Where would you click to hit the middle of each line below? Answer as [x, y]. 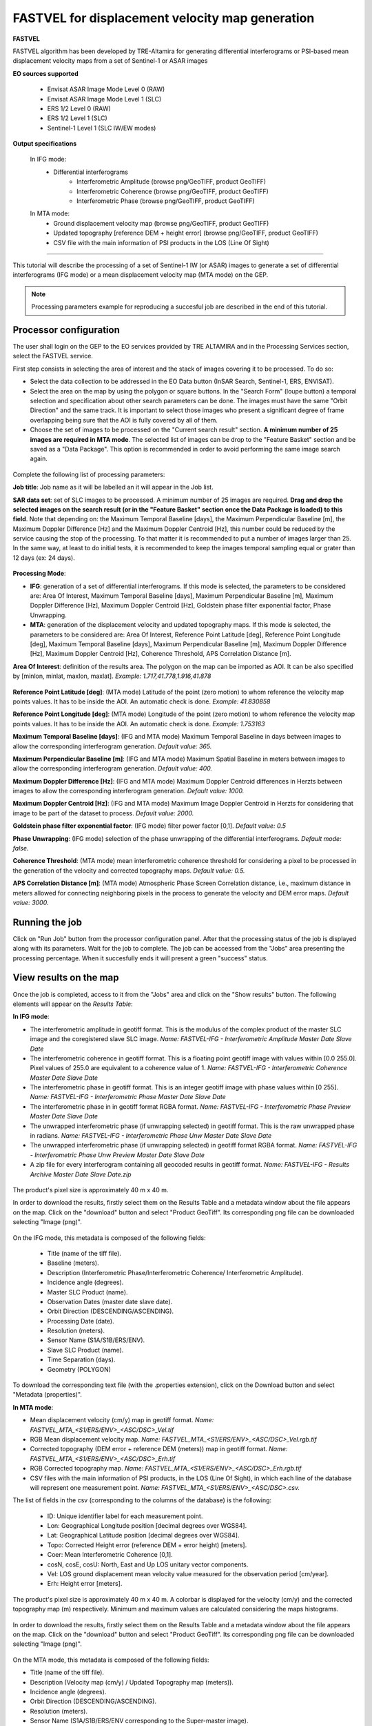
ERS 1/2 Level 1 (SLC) [77, 118]
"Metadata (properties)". [48, 1395]
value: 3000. [31, 902]
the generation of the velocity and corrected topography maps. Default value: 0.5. [129, 871]
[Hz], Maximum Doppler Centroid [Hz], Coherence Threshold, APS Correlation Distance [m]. [161, 654]
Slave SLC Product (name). [85, 1350]
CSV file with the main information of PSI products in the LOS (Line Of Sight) [162, 242]
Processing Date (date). [81, 1321]
